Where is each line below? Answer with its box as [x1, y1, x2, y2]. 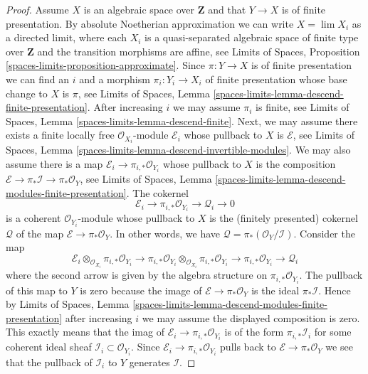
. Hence [318, 282, 351, 297]
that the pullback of [6, 354, 93, 369]
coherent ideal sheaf [6, 339, 92, 354]
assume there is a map [6, 156, 103, 171]
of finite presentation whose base [205, 71, 347, 86]
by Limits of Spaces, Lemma [6, 296, 130, 311]
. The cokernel [126, 185, 189, 200]
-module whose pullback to [78, 210, 195, 225]
